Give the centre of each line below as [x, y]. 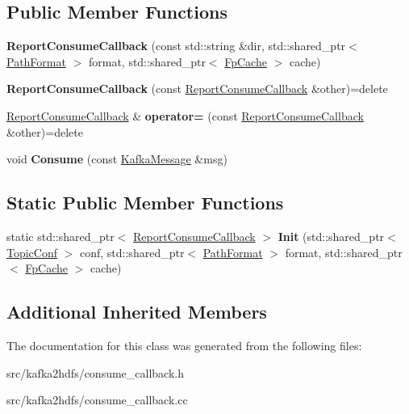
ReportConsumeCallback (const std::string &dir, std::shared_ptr [176, 46]
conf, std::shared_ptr [132, 252]
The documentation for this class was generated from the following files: [184, 345]
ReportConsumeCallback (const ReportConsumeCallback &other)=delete [197, 89]
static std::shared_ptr [61, 236]
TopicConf [32, 252]
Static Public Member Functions [145, 203]
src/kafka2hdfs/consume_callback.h [96, 372]
